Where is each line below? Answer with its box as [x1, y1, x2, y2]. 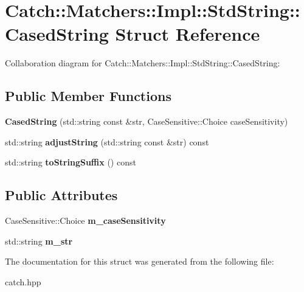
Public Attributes [5, 186, 118, 204]
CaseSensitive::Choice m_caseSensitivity [5, 214, 166, 227]
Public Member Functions [5, 86, 171, 105]
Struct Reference [115, 21, 260, 46]
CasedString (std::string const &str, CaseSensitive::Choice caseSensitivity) [5, 115, 288, 128]
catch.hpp [5, 275, 41, 288]
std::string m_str [5, 234, 73, 247]
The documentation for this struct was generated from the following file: [5, 255, 274, 268]
